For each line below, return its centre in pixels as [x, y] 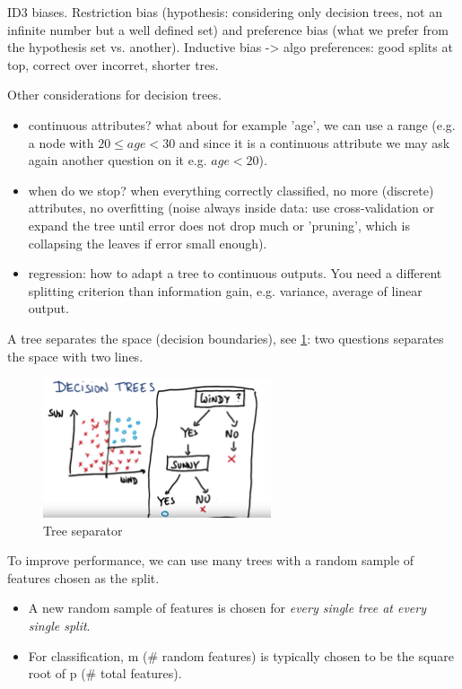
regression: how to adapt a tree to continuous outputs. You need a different [235, 273]
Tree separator [83, 530]
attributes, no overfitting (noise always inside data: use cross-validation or [231, 208]
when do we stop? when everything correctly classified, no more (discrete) [231, 190]
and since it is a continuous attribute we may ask [314, 142]
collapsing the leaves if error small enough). [148, 243]
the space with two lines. [75, 356]
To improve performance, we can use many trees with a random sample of [211, 560]
